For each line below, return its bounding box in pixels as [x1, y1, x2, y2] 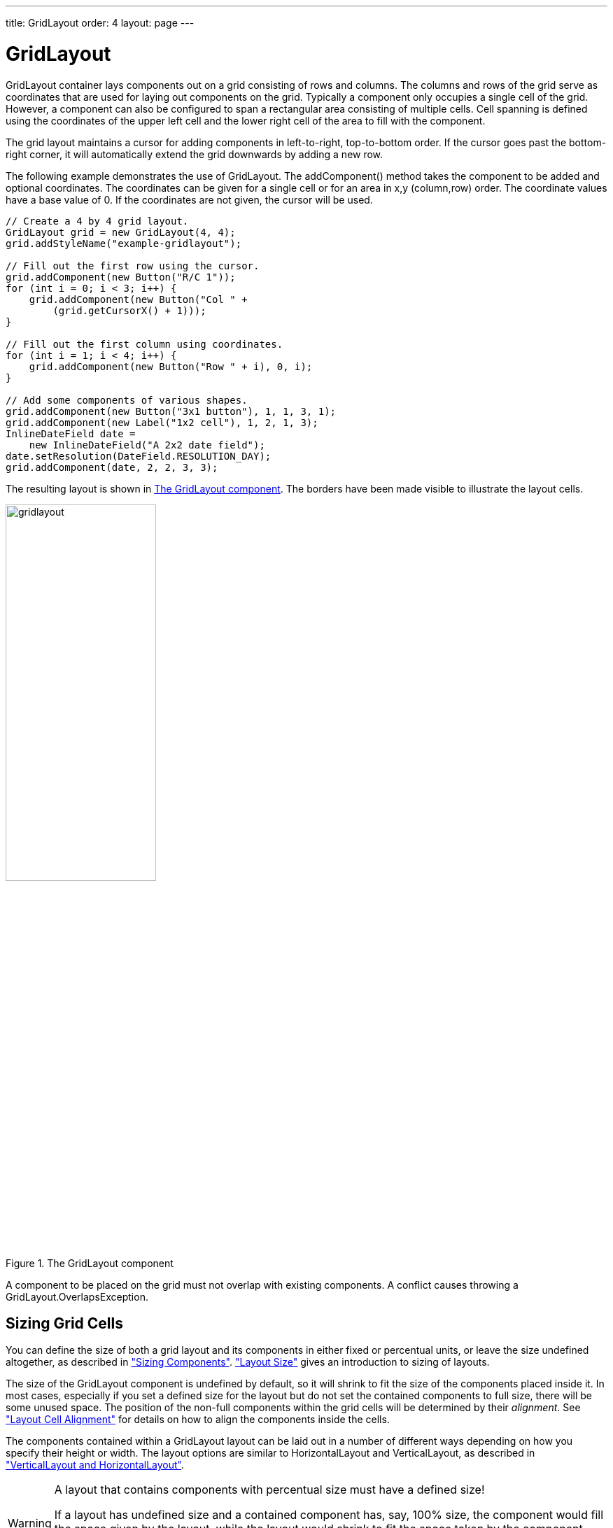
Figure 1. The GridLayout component [6, 1257, 174, 1269]
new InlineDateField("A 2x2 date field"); [29, 439, 265, 451]
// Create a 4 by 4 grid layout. [6, 215, 189, 227]
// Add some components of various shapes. [6, 394, 248, 406]
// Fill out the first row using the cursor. [6, 260, 260, 271]
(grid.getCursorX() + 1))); [52, 304, 206, 316]
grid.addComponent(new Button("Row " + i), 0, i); [29, 360, 313, 372]
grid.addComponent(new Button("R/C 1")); [6, 271, 236, 283]
